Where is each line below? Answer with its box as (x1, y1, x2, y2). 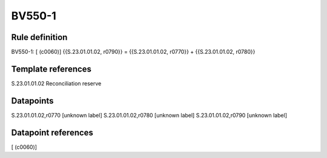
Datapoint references (11, 127, 94, 137)
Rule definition (11, 32, 68, 42)
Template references (11, 64, 92, 74)
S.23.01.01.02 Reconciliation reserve (11, 79, 102, 87)
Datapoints (11, 96, 54, 106)
